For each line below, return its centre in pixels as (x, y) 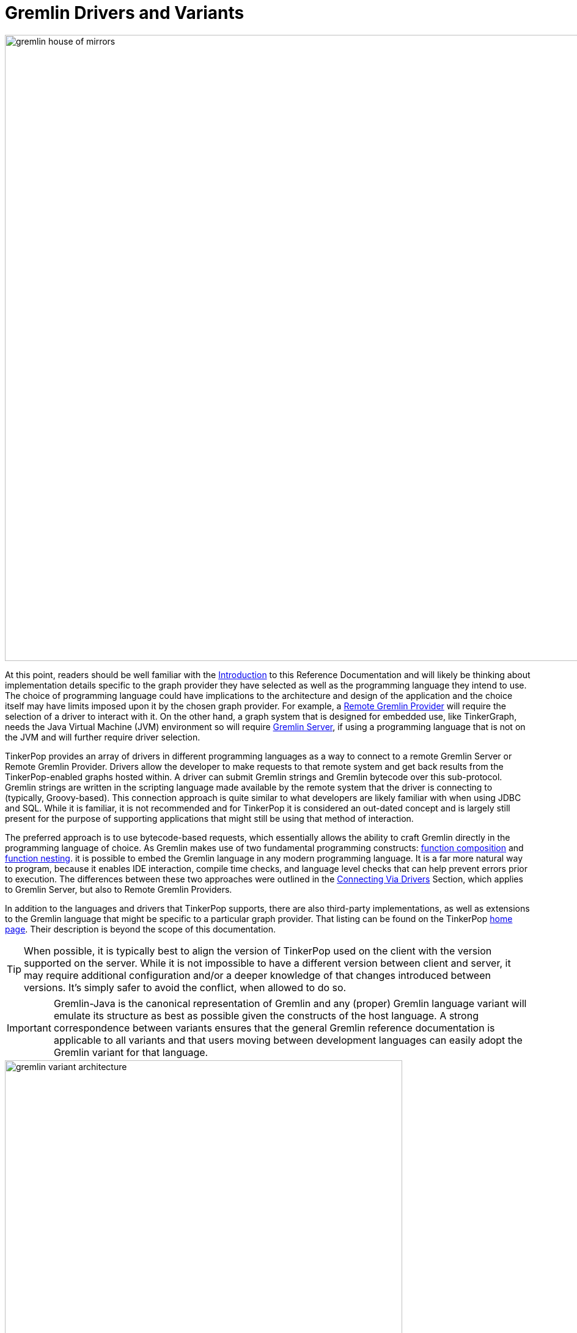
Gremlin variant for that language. (131, 1052)
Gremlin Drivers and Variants (125, 13)
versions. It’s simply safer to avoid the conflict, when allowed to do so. (185, 987)
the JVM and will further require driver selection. (103, 737)
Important (29, 1028)
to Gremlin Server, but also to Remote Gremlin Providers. (119, 889)
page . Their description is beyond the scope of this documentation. (141, 929)
